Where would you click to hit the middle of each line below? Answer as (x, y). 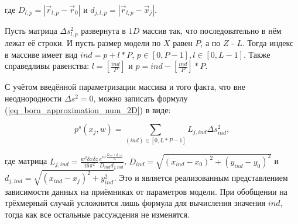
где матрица (26, 161)
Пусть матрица (31, 30)
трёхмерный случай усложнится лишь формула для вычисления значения (135, 203)
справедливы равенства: (47, 66)
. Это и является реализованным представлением (201, 178)
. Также (257, 54)
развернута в (103, 30)
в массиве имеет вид (41, 54)
